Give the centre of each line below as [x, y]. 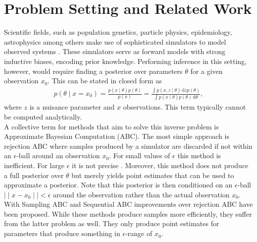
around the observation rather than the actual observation [141, 194]
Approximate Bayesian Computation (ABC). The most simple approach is [117, 136]
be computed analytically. [43, 116]
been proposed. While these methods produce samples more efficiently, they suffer [128, 213]
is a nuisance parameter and [72, 107]
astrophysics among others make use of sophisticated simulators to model [115, 41]
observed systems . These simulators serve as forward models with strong [115, 51]
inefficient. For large [34, 165]
